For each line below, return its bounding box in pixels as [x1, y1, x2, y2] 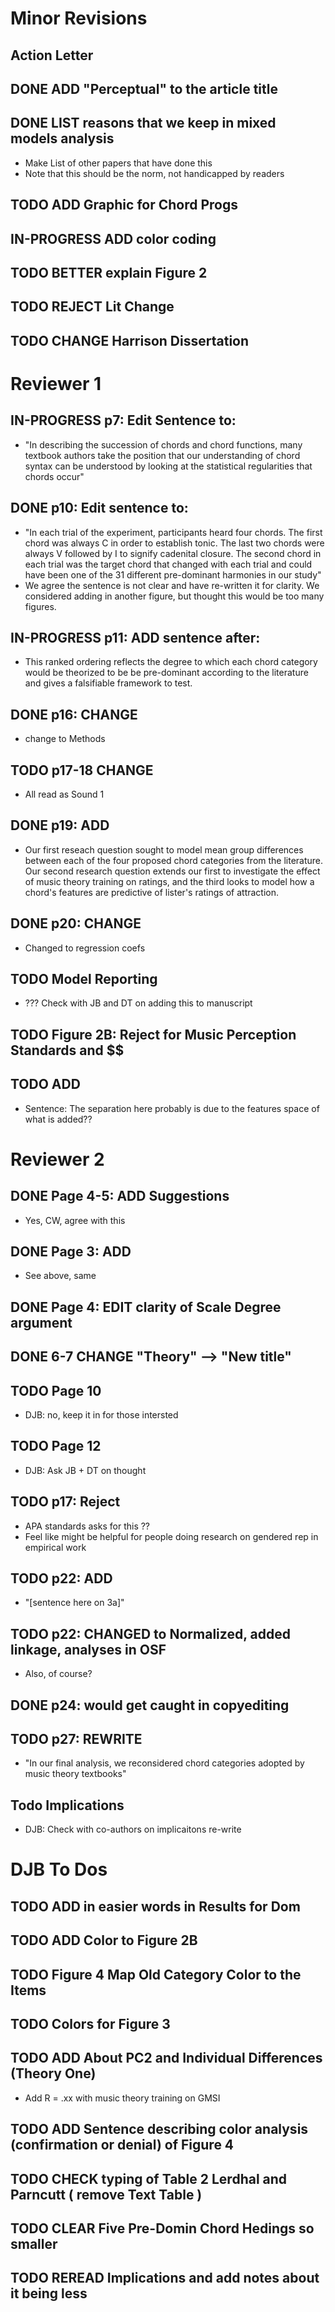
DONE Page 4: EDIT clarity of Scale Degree [10, 1298, 282, 1316]
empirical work [24, 1541, 87, 1553]
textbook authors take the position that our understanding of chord [24, 449, 301, 461]
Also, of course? [24, 1668, 93, 1680]
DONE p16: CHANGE [10, 706, 138, 723]
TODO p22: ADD [10, 1570, 113, 1587]
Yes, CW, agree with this [24, 1214, 126, 1226]
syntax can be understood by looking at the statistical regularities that [24, 460, 313, 472]
